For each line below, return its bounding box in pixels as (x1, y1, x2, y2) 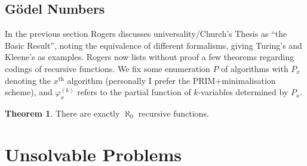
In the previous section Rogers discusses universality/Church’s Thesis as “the (5, 27, 287, 40)
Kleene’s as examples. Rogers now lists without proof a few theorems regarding (5, 51, 294, 63)
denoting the (5, 74, 51, 86)
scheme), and (5, 86, 53, 98)
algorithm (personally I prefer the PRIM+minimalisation (67, 74, 276, 86)
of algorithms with (221, 62, 288, 74)
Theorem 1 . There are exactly (5, 107, 120, 119)
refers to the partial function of (77, 86, 191, 98)
